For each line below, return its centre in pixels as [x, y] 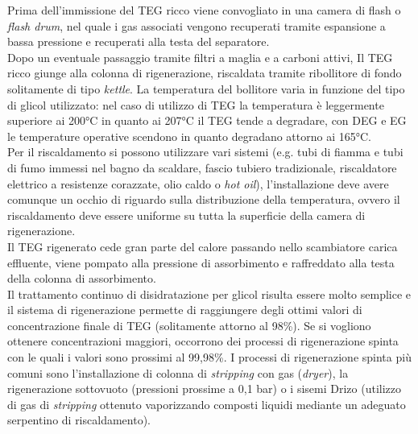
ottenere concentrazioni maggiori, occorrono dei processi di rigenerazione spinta [203, 341]
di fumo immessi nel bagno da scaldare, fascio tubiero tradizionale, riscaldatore [202, 167]
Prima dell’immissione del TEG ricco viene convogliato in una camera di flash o [204, 10]
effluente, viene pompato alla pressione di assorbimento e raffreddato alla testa [201, 262]
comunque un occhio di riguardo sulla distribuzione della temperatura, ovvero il [204, 199]
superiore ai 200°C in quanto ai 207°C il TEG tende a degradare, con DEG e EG [207, 120]
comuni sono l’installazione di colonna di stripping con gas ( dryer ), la [178, 372]
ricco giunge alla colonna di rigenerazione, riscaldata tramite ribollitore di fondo [205, 73]
